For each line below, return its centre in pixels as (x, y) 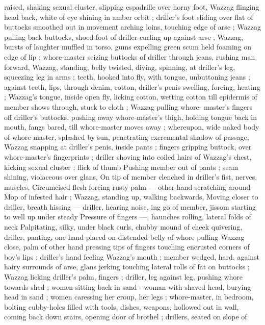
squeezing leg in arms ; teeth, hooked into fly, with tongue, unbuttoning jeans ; (127, 77)
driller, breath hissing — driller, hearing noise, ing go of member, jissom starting (130, 206)
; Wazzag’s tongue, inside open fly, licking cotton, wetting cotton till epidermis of (131, 97)
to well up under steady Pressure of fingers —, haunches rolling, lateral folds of (128, 217)
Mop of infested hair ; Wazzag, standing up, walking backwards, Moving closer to (131, 197)
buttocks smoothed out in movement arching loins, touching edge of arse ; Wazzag (132, 27)
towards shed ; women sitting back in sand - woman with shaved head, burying (128, 286)
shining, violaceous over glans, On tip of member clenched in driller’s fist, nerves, (131, 177)
